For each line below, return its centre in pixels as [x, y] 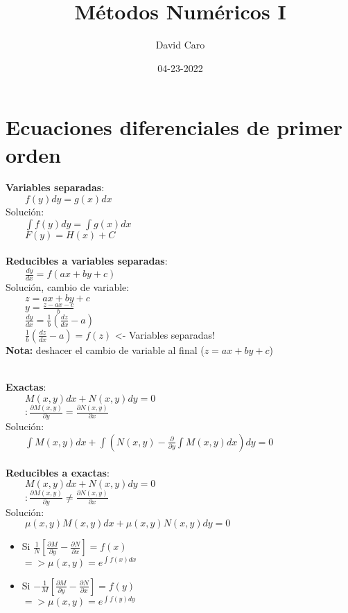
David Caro [180, 45]
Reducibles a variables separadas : [87, 261]
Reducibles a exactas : [58, 472]
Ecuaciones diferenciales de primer [174, 127]
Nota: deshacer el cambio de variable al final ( [105, 349]
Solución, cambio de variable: [68, 286]
